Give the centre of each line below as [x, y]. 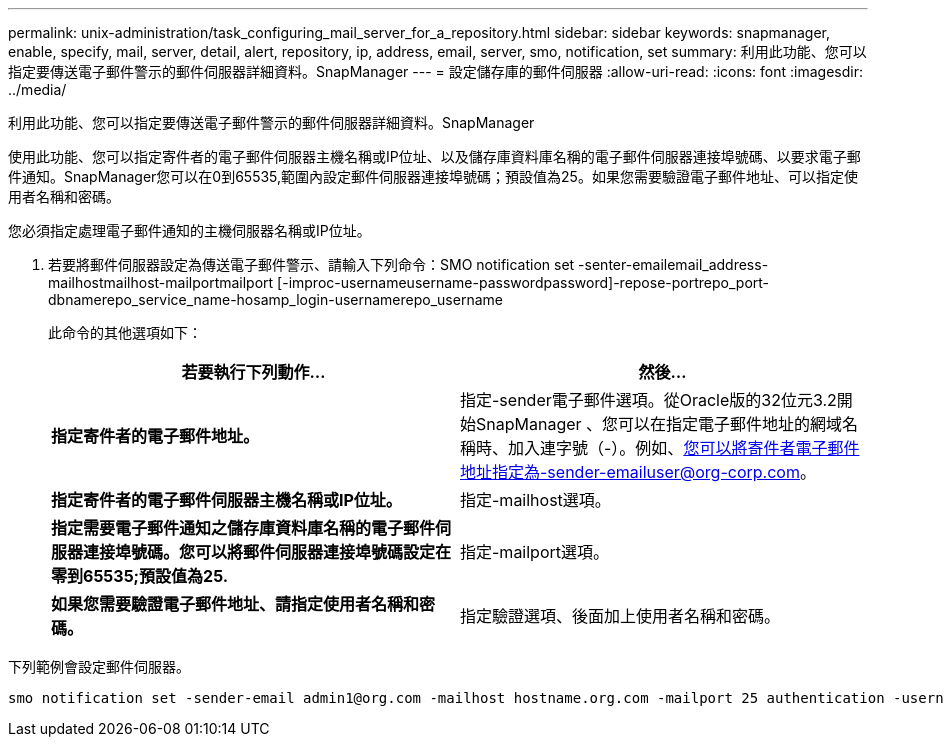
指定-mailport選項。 [535, 552]
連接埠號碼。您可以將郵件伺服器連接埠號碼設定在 [267, 552]
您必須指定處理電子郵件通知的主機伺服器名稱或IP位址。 [189, 230]
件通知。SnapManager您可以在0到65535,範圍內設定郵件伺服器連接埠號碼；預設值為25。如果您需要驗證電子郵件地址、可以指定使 [433, 176]
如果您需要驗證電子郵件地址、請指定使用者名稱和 [235, 604]
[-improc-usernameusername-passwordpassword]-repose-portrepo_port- [523, 282]
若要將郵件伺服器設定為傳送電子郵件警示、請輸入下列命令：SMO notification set [311, 264]
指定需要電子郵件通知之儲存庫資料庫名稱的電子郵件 [243, 528]
